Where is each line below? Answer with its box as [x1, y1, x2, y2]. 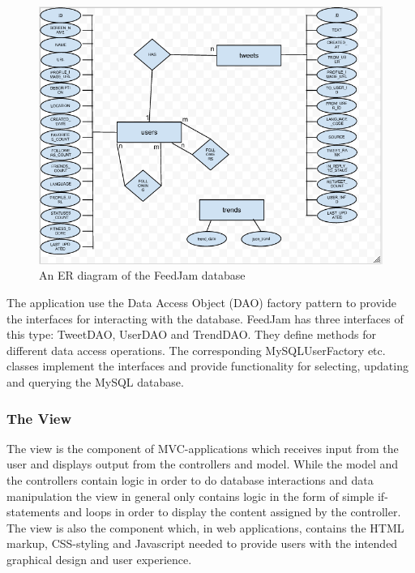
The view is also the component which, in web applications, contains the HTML [6, 519, 404, 536]
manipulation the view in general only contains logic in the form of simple [6, 487, 374, 504]
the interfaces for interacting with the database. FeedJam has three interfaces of [6, 310, 404, 327]
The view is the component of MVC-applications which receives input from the [6, 439, 399, 456]
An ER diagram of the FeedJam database [39, 267, 246, 284]
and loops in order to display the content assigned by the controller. [63, 503, 401, 520]
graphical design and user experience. [6, 550, 192, 567]
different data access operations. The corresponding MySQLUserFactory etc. [6, 341, 386, 358]
